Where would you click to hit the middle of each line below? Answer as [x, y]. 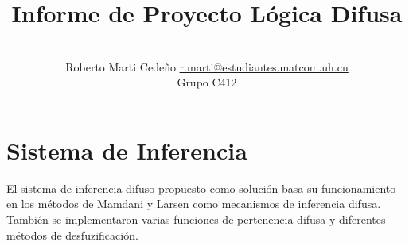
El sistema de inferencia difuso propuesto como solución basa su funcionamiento [201, 188]
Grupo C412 [207, 82]
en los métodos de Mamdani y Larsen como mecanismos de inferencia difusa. [194, 204]
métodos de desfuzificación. [72, 234]
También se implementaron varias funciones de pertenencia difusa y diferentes [196, 219]
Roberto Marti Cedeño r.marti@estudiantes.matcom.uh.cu [207, 66]
